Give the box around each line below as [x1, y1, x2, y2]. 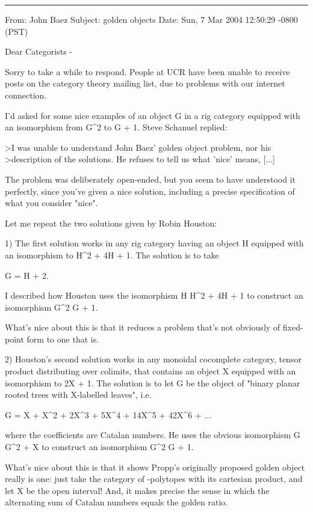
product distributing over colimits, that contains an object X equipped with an [5, 365, 296, 377]
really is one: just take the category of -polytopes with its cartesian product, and [5, 472, 303, 485]
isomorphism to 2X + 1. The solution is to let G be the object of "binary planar [5, 376, 300, 389]
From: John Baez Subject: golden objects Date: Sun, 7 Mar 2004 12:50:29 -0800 [5, 13, 298, 25]
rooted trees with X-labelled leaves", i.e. [5, 388, 152, 401]
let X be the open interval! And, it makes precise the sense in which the [5, 484, 270, 496]
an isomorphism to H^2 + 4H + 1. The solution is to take [5, 248, 219, 261]
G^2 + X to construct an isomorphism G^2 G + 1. [5, 440, 194, 453]
